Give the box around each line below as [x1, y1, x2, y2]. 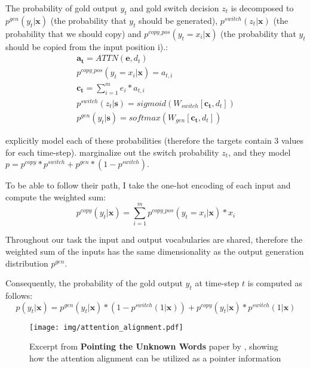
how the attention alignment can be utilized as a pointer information [29, 351, 281, 364]
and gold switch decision [130, 2, 219, 14]
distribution [5, 256, 48, 269]
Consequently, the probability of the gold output [5, 277, 183, 289]
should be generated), [139, 14, 218, 26]
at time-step [195, 277, 240, 289]
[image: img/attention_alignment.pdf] [29, 323, 183, 332]
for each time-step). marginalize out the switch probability [5, 146, 219, 158]
